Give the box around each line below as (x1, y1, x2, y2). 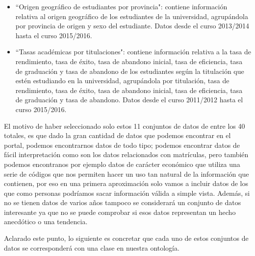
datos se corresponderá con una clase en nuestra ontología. (4, 242, 179, 253)
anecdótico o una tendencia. (4, 216, 88, 227)
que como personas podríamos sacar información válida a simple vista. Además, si (4, 187, 250, 198)
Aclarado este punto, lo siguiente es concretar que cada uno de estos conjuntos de (4, 233, 249, 243)
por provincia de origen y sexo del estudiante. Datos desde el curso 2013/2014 (15, 21, 250, 31)
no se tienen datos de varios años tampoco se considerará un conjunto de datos (4, 197, 241, 208)
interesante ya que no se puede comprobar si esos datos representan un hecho (4, 207, 236, 217)
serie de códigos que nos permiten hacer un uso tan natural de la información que (4, 168, 249, 179)
